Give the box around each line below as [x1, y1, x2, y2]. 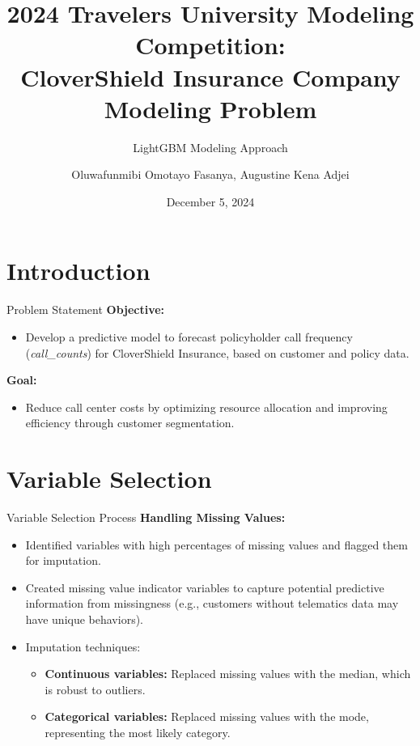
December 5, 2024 [166, 193, 255, 210]
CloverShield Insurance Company [20, 60, 401, 93]
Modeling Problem [104, 91, 317, 125]
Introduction [6, 254, 151, 287]
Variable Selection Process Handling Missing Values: [6, 509, 286, 526]
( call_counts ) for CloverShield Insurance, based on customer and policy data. [25, 344, 409, 361]
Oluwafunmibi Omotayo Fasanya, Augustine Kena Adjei [71, 166, 350, 183]
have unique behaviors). [25, 611, 143, 628]
